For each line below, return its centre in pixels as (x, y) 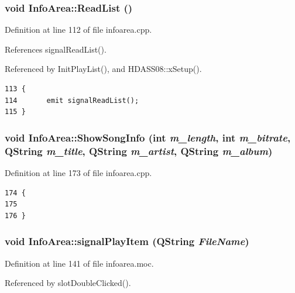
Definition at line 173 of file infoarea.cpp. (78, 172)
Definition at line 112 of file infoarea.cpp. (78, 30)
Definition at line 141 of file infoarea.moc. (79, 263)
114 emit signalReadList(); (72, 100)
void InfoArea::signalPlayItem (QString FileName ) (127, 241)
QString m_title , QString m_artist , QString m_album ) (139, 151)
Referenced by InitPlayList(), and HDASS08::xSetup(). (103, 69)
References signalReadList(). (56, 49)
